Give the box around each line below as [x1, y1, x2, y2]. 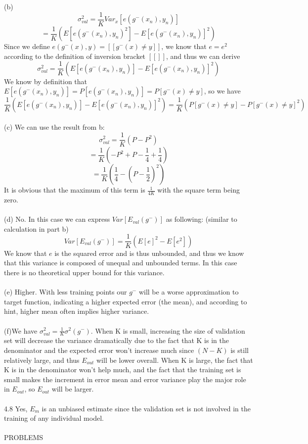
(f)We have [4, 325, 38, 336]
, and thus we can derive [166, 50, 240, 61]
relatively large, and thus [4, 354, 80, 365]
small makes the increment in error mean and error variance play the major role [4, 374, 246, 384]
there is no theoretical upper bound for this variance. [4, 267, 165, 277]
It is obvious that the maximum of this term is [4, 185, 145, 195]
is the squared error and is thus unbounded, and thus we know [54, 247, 244, 258]
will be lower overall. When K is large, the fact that [96, 354, 253, 365]
